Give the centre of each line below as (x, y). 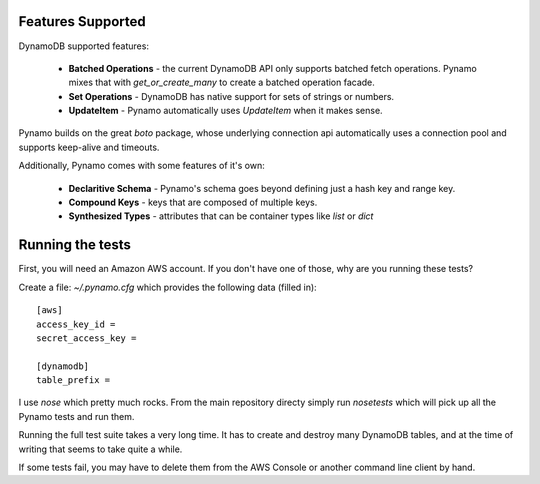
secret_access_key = (86, 338)
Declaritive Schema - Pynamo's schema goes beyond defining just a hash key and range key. (262, 188)
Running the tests (75, 245)
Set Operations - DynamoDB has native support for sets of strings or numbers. (231, 96)
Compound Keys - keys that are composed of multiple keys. (193, 202)
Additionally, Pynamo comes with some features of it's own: (141, 166)
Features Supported (82, 21)
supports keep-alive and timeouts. (89, 147)
